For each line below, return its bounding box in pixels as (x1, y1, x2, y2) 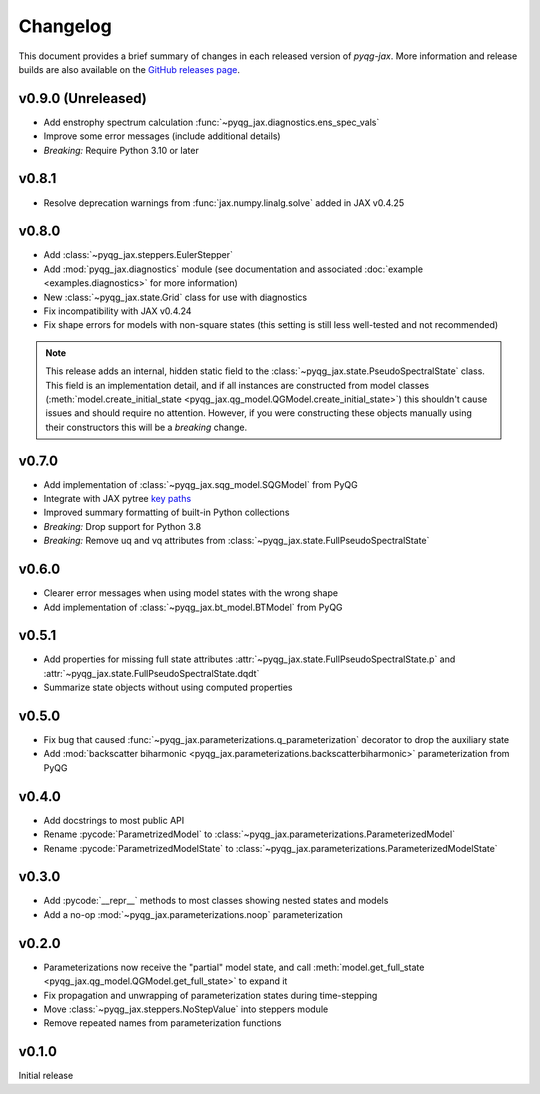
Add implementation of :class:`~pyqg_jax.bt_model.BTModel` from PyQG (43, 601, 344, 613)
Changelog (18, 15, 112, 37)
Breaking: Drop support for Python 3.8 (43, 520, 202, 532)
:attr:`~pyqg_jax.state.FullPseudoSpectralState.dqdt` (43, 667, 260, 679)
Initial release (18, 1070, 74, 1082)
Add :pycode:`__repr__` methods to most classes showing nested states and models (43, 895, 389, 907)
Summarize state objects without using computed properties (43, 681, 293, 694)
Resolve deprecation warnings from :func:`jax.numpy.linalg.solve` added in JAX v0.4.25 (43, 196, 405, 209)
